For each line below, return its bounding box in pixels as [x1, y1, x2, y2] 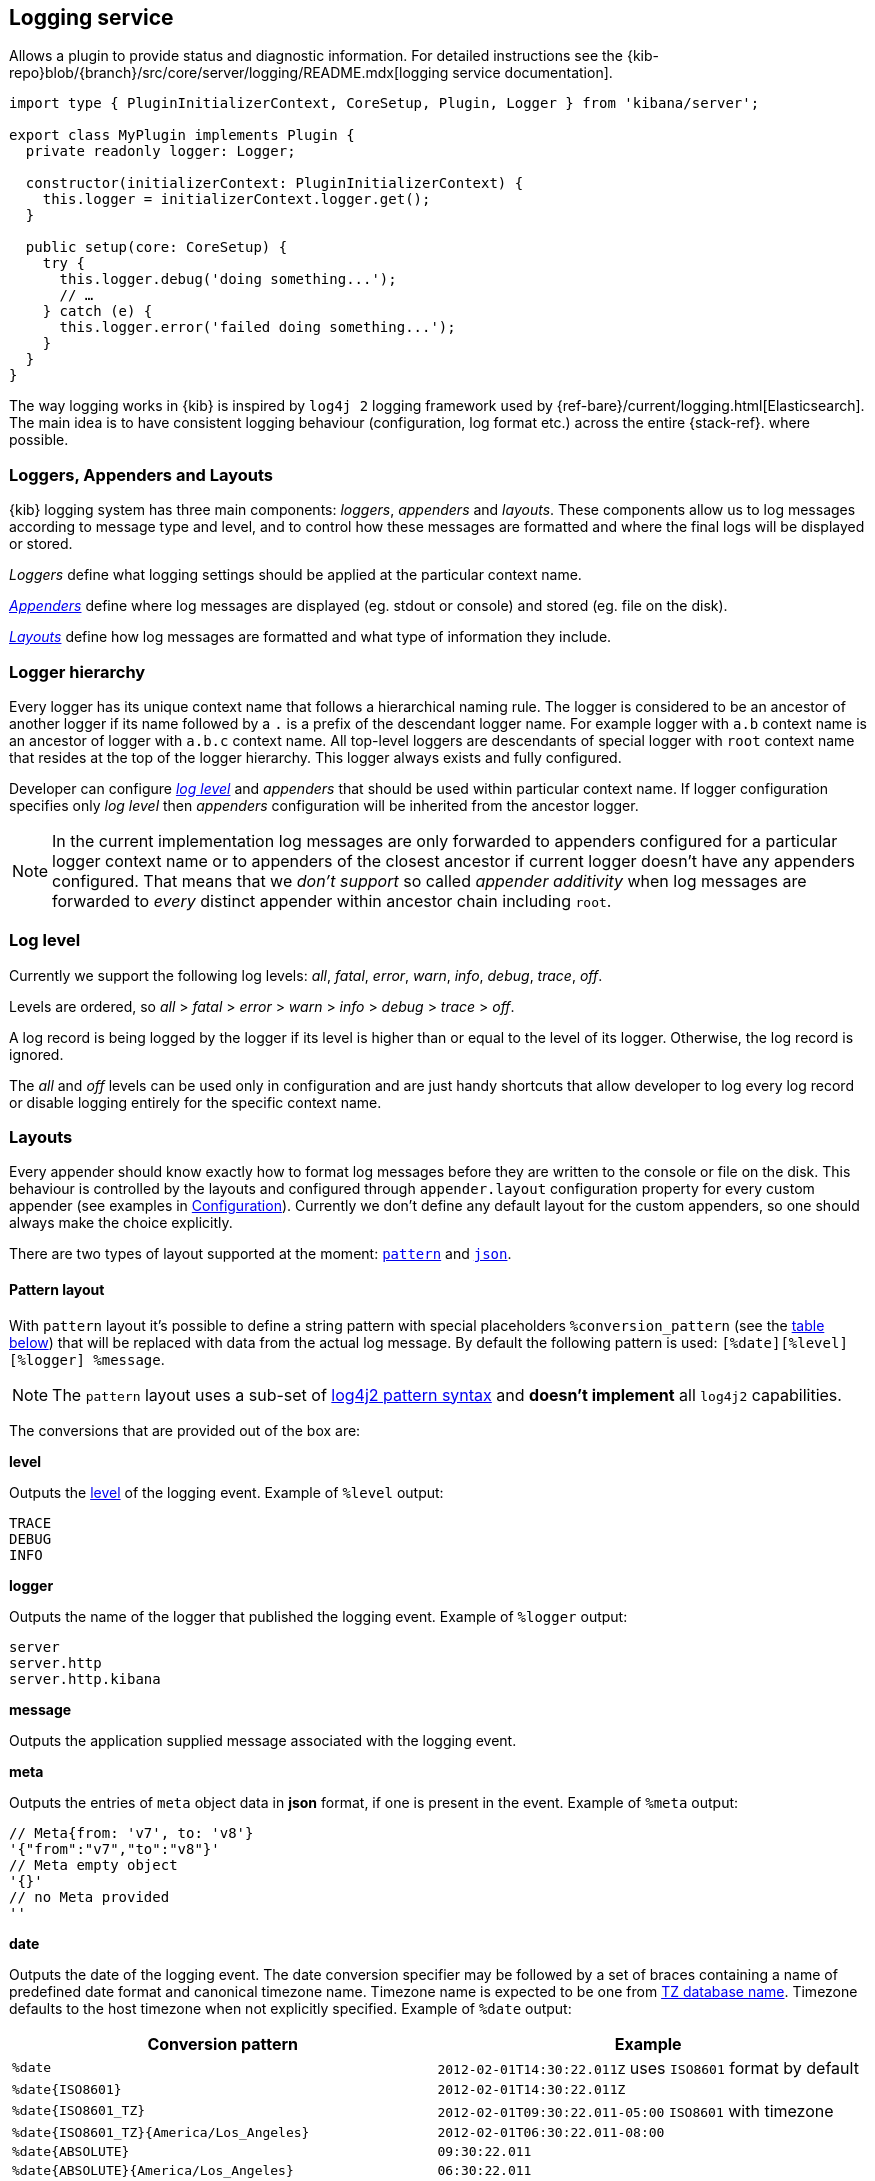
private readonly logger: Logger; [25, 143, 296, 160]
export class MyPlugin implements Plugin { [9, 127, 355, 144]
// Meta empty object [9, 1856, 178, 1873]
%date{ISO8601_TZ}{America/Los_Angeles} [12, 2124, 310, 2140]
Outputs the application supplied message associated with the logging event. [9, 1731, 517, 1749]
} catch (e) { [42, 303, 153, 320]
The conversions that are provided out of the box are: [9, 1421, 361, 1439]
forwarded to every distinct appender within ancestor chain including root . [52, 890, 612, 911]
